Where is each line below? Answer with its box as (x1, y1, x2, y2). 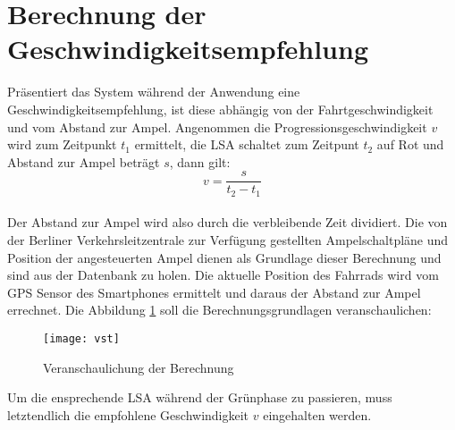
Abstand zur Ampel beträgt (7, 152, 160, 171)
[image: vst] (43, 332, 120, 345)
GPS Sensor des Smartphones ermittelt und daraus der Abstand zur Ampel (7, 282, 421, 301)
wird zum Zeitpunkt (7, 135, 117, 154)
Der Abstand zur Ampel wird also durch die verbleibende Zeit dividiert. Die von (7, 213, 448, 232)
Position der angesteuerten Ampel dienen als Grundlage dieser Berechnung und (7, 248, 442, 266)
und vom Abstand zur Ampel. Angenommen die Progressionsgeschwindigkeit (7, 117, 427, 136)
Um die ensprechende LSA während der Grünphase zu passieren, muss (7, 388, 392, 407)
